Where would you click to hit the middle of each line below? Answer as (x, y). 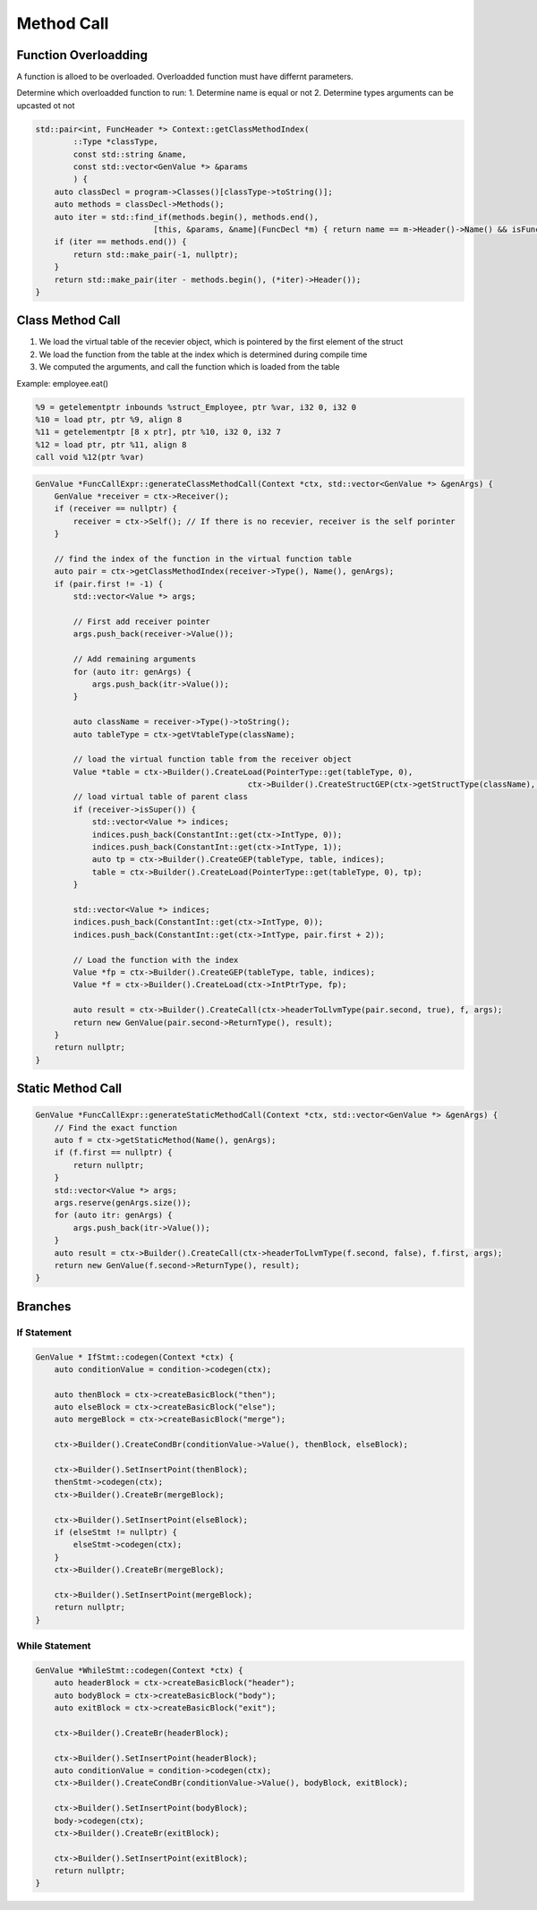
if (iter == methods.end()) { (120, 242)
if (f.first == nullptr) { (114, 1153)
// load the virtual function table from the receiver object (213, 759)
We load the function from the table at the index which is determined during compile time (203, 354)
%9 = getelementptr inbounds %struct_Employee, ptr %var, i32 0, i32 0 (196, 407)
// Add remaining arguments (135, 659)
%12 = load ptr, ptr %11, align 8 (111, 444)
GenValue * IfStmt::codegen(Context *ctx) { (135, 1357)
